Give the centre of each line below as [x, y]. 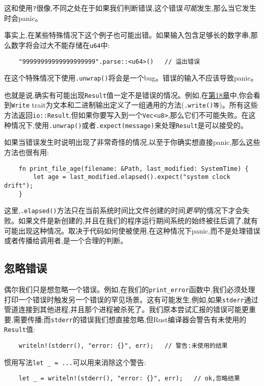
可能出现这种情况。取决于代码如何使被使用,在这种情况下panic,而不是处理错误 [132, 230]
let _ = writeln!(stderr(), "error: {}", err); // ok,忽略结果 [129, 379]
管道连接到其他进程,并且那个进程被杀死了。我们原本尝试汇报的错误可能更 [126, 309]
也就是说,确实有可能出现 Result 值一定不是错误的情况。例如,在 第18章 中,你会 [129, 95]
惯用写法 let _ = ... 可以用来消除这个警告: [75, 362]
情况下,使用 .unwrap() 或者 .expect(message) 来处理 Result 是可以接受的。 [129, 125]
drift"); [19, 185]
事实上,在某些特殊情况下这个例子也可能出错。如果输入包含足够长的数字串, [127, 35]
